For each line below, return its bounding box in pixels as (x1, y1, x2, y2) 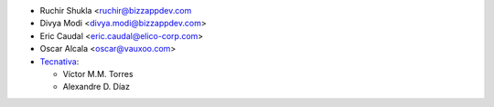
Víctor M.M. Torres (62, 68, 134, 79)
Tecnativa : (39, 55, 80, 67)
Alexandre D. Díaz (62, 82, 130, 92)
